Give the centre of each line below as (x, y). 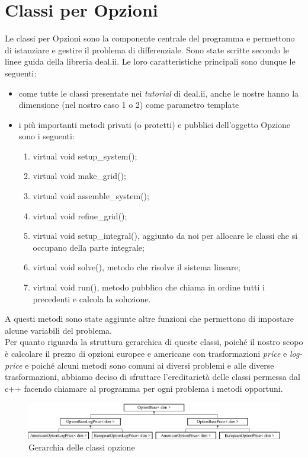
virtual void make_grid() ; (79, 176)
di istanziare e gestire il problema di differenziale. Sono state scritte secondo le (147, 49)
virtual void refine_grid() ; (80, 215)
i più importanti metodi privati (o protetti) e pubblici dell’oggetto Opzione (155, 124)
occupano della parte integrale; (89, 247)
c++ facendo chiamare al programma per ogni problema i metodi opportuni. (144, 388)
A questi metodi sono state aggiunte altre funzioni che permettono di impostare (150, 319)
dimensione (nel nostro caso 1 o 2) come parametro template (129, 105)
